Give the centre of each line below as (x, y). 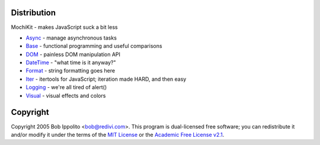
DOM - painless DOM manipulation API (73, 54)
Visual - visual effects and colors (66, 95)
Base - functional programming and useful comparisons (94, 46)
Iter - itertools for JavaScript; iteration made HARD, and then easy (106, 79)
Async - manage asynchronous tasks (71, 38)
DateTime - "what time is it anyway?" (71, 62)
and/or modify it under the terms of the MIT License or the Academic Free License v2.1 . (118, 134)
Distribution (33, 13)
